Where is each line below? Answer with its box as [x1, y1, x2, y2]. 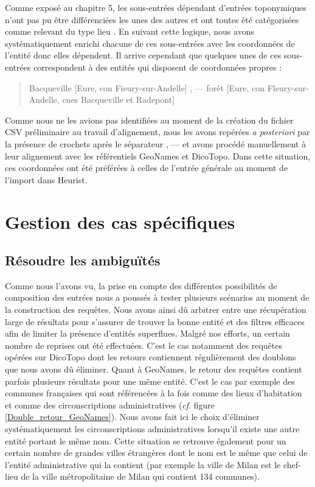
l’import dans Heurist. [5, 173, 88, 186]
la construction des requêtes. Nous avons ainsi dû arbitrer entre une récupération [5, 303, 306, 316]
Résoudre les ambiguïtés [5, 251, 161, 270]
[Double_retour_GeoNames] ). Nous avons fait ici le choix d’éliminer [5, 410, 260, 423]
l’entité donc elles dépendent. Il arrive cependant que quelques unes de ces [5, 49, 282, 61]
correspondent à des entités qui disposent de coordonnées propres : [33, 60, 282, 73]
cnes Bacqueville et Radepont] [62, 93, 175, 106]
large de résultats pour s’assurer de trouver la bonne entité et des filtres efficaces [5, 315, 305, 328]
